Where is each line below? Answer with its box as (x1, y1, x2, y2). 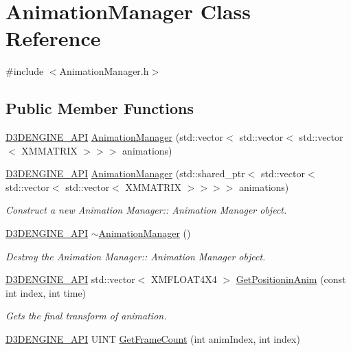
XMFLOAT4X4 (150, 272, 217, 286)
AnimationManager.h (59, 64, 149, 78)
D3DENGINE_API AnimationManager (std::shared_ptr (5, 166, 245, 181)
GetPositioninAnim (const (236, 272, 346, 286)
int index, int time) (5, 285, 87, 299)
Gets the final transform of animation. (5, 308, 167, 323)
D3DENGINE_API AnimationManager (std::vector (5, 130, 224, 144)
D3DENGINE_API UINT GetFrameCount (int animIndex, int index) (5, 332, 300, 346)
